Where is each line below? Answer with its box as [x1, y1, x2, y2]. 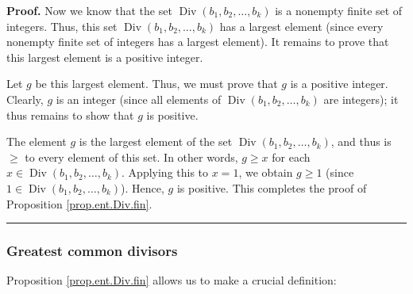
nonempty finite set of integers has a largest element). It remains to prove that [6, 33, 389, 50]
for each [272, 148, 311, 165]
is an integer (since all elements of [56, 90, 222, 107]
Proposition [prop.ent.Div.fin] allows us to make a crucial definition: [6, 272, 337, 288]
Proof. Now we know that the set [6, 2, 172, 18]
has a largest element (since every [219, 17, 384, 34]
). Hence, [121, 179, 164, 196]
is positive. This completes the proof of [176, 179, 367, 196]
